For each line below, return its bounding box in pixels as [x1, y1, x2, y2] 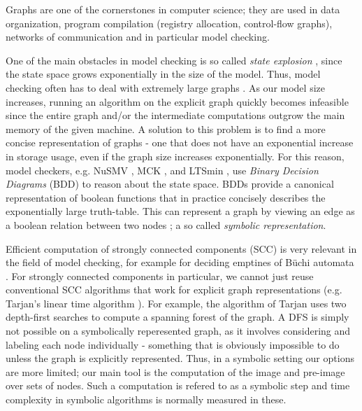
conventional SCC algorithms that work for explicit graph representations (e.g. [6, 282, 342, 297]
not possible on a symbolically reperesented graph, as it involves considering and [6, 323, 351, 338]
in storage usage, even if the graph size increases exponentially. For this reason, [6, 148, 345, 163]
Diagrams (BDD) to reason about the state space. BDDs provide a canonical [6, 176, 334, 191]
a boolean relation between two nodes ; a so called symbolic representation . [6, 217, 326, 232]
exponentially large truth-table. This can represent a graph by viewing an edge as [6, 204, 355, 218]
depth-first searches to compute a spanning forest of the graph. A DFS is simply [6, 309, 349, 324]
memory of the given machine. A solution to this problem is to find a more [6, 121, 326, 136]
